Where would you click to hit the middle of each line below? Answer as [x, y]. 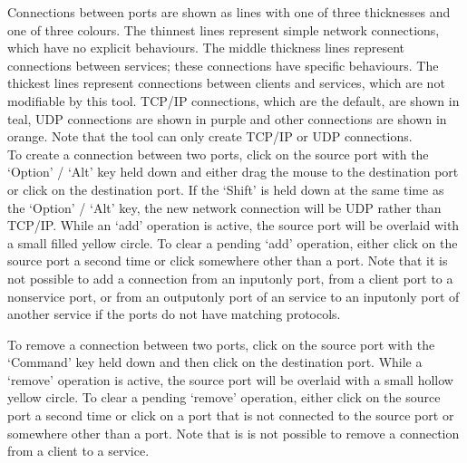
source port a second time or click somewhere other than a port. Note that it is [228, 260]
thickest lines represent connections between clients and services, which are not [226, 83]
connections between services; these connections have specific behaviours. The [223, 65]
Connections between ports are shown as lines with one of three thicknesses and [229, 12]
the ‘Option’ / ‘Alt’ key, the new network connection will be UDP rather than [224, 207]
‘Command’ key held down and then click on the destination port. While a [215, 362]
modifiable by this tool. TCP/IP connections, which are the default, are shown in [233, 100]
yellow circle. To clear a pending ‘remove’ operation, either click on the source [224, 397]
